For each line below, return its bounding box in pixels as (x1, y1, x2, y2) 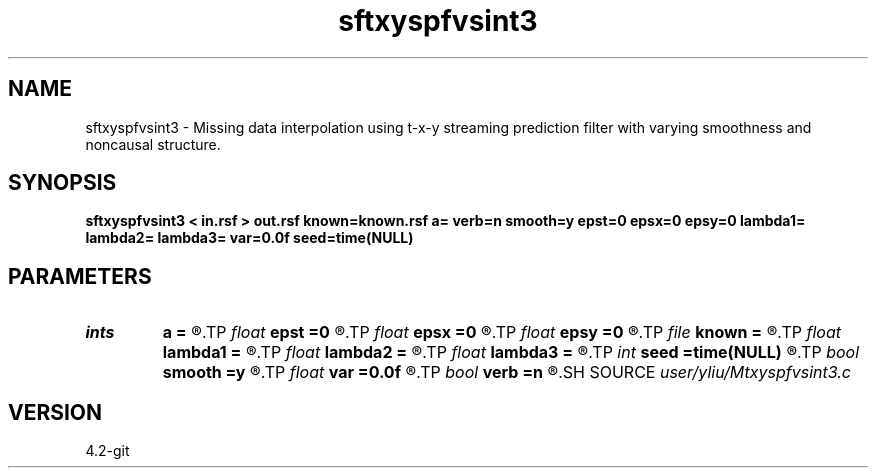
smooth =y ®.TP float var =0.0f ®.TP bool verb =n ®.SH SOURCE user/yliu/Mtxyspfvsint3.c (162, 362, 851, 383)
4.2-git (85, 442, 130, 460)
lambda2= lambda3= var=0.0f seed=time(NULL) (85, 229, 414, 247)
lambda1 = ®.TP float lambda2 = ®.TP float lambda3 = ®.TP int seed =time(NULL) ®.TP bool (162, 342, 860, 363)
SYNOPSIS (8, 170, 117, 196)
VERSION (8, 399, 103, 425)
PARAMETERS (8, 263, 152, 289)
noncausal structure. (85, 135, 221, 153)
